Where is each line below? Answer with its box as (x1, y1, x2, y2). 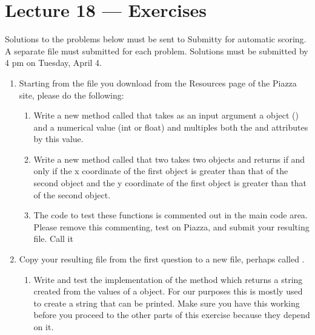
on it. (33, 320, 54, 333)
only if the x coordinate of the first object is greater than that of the (33, 164, 288, 177)
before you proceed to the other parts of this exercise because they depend (33, 308, 310, 321)
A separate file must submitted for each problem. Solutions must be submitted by (5, 44, 308, 57)
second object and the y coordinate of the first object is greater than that (33, 177, 307, 189)
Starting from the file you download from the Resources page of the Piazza (19, 76, 297, 89)
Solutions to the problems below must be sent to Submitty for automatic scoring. (5, 33, 307, 45)
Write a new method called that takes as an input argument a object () (33, 109, 299, 122)
